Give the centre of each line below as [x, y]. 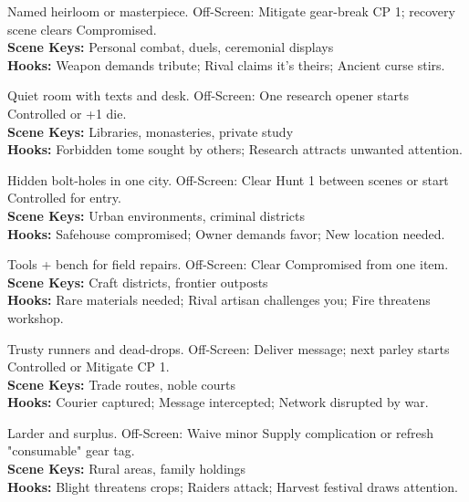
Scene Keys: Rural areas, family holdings [127, 469]
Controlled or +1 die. [67, 113]
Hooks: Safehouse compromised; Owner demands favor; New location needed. [226, 233]
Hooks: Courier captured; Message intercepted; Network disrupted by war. [218, 402]
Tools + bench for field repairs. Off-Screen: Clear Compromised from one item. [228, 264]
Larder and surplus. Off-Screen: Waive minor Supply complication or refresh [221, 432]
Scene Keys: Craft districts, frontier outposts [138, 282]
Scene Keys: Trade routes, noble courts [122, 384]
